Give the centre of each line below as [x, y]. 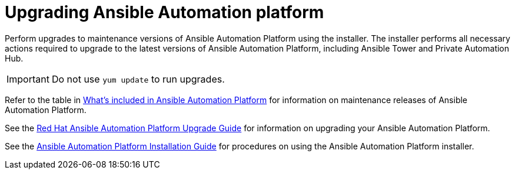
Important [28, 79]
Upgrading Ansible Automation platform [165, 12]
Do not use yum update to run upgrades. [138, 79]
